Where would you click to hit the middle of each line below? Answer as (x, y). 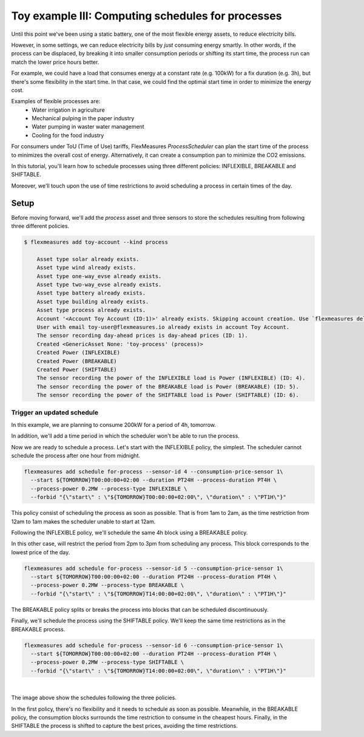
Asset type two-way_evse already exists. (99, 285)
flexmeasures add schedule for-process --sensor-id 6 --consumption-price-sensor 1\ (153, 645)
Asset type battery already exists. (91, 293)
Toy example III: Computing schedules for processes (147, 16)
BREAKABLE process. (38, 629)
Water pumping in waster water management (88, 127)
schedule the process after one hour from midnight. (76, 456)
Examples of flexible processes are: (56, 101)
